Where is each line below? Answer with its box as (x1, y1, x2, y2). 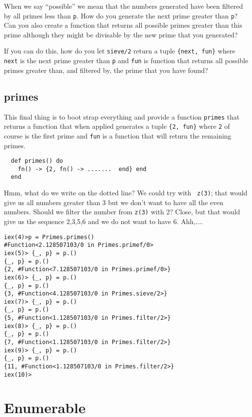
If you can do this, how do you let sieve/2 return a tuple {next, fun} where (4, 46, 235, 56)
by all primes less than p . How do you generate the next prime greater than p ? (4, 10, 238, 20)
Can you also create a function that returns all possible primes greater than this (4, 20, 242, 30)
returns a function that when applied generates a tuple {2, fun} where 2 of (4, 121, 230, 131)
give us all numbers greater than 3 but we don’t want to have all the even (4, 197, 223, 207)
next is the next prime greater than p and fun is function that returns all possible (4, 55, 249, 66)
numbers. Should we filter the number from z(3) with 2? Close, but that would (4, 207, 240, 217)
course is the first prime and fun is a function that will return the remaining (4, 130, 232, 140)
